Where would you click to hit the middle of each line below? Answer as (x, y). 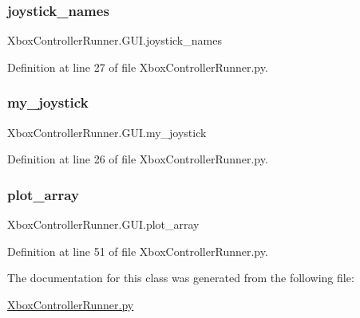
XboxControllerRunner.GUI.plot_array (103, 224)
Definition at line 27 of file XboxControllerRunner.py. (138, 67)
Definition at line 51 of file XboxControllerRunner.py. (138, 251)
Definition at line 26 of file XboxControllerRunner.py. (138, 159)
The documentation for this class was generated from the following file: (181, 278)
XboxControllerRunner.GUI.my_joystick (107, 132)
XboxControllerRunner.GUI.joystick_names (115, 40)
